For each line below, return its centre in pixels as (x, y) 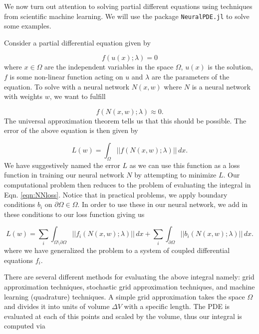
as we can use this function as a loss (185, 165)
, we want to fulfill (78, 96)
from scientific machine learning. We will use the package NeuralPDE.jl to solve (127, 16)
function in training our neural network (64, 175)
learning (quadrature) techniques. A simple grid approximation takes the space (125, 296)
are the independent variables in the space (109, 67)
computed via (25, 326)
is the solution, (230, 67)
